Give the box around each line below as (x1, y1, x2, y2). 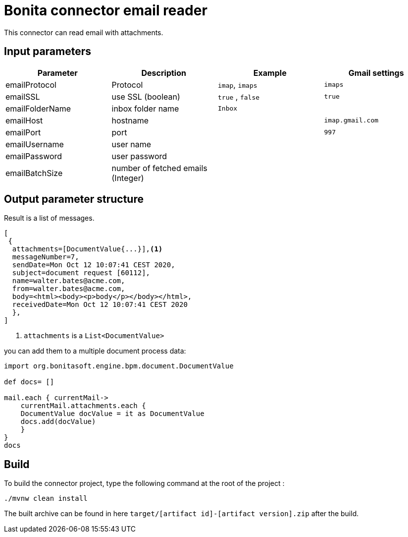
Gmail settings (348, 67, 404, 78)
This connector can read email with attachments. (4, 28, 163, 37)
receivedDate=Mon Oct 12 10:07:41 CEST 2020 (12, 300, 188, 309)
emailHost (5, 115, 43, 125)
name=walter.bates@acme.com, (12, 277, 125, 285)
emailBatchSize (5, 168, 63, 178)
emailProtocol (5, 79, 56, 90)
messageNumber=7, (12, 253, 79, 261)
